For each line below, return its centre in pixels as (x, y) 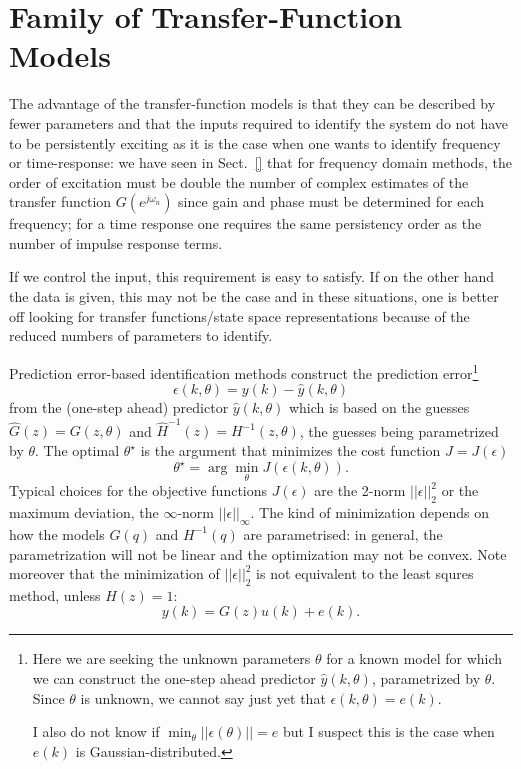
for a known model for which (414, 658)
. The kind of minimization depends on (369, 512)
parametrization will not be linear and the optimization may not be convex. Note (258, 553)
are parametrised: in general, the (343, 533)
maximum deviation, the (84, 512)
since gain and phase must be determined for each (331, 201)
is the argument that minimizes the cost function (290, 450)
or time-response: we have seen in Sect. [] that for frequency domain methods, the (260, 162)
